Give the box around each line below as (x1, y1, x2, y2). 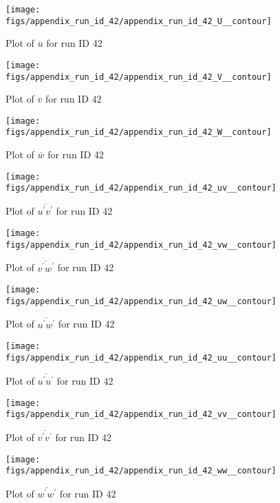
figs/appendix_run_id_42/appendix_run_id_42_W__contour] (6, 127, 272, 138)
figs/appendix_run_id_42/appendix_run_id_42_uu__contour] (6, 352, 277, 363)
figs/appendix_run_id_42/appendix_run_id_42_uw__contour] (6, 296, 277, 306)
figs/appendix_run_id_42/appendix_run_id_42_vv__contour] (6, 409, 277, 420)
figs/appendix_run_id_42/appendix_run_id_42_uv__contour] (6, 183, 277, 193)
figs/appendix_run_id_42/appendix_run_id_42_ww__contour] (6, 466, 277, 476)
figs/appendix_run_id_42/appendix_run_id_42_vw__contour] (6, 239, 277, 250)
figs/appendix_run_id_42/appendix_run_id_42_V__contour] (6, 72, 272, 82)
